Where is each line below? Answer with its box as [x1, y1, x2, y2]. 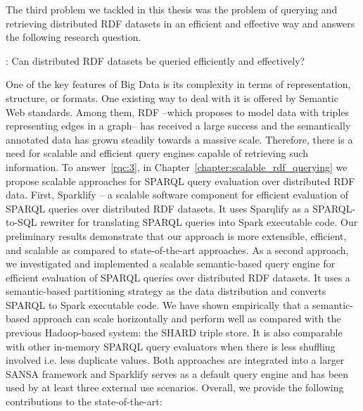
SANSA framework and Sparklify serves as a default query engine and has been [6, 366, 349, 381]
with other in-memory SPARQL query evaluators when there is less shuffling [6, 339, 336, 353]
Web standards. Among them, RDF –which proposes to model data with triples [6, 104, 350, 119]
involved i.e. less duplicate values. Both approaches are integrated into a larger [6, 353, 345, 367]
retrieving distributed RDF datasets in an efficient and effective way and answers [6, 15, 355, 30]
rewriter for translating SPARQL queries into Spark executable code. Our [40, 215, 358, 229]
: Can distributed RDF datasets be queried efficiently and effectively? [6, 53, 305, 68]
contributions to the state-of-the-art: [6, 394, 163, 409]
